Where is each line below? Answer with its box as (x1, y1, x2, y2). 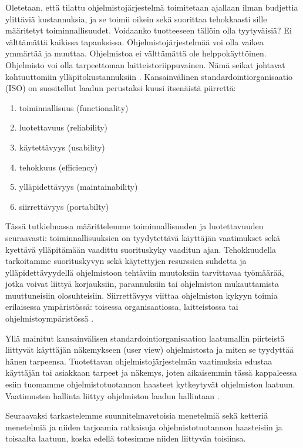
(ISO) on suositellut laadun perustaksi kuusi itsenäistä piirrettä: (5, 82, 236, 94)
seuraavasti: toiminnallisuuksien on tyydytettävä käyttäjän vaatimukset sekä (5, 231, 280, 243)
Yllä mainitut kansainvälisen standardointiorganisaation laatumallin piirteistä (5, 332, 285, 344)
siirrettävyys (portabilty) (19, 200, 109, 212)
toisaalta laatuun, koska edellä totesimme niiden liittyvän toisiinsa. (5, 432, 246, 444)
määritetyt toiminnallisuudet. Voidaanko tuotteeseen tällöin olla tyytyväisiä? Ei (5, 24, 292, 36)
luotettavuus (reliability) (19, 121, 108, 133)
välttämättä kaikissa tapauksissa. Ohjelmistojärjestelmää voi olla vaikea (5, 35, 264, 48)
